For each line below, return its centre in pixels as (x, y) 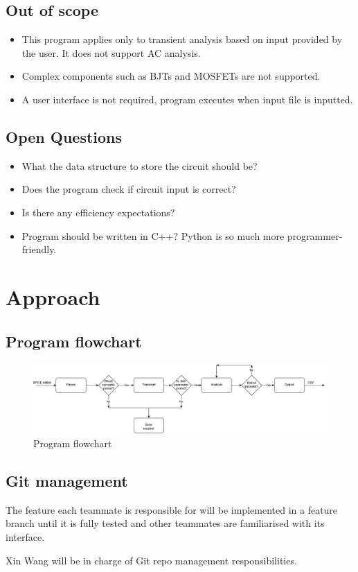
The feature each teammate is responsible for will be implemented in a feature (172, 509)
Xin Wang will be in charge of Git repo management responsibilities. (151, 560)
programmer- (315, 235)
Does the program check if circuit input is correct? (129, 189)
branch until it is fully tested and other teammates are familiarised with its (165, 523)
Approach (53, 296)
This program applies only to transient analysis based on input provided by (182, 39)
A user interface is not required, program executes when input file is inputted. (187, 99)
